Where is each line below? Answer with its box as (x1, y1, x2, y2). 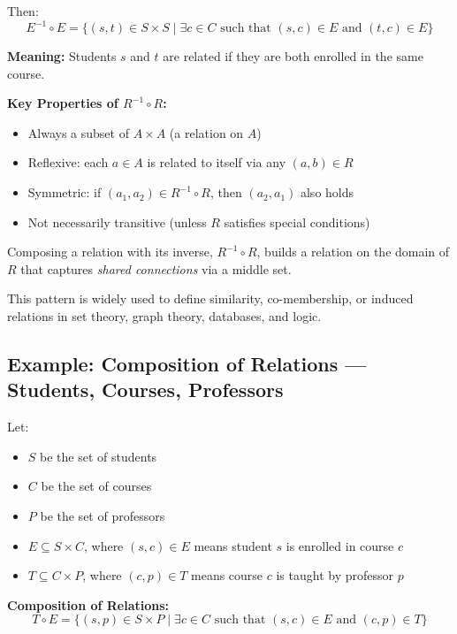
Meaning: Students (7, 47, 117, 65)
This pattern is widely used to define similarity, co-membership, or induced (7, 289, 414, 308)
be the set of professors (40, 507, 165, 524)
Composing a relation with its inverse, (7, 242, 213, 261)
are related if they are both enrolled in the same (163, 47, 423, 65)
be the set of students (40, 447, 157, 465)
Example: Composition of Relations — (7, 350, 367, 378)
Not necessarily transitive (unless (27, 212, 207, 231)
